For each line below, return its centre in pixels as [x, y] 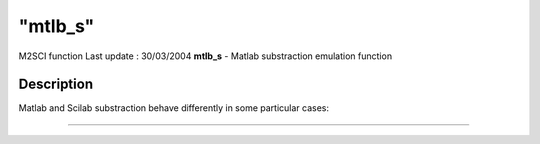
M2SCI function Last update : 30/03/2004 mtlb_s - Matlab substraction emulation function [205, 56]
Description [56, 84]
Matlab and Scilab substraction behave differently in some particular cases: [174, 108]
